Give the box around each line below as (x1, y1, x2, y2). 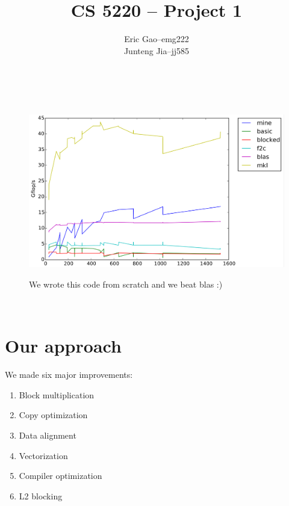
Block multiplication (19, 388, 95, 401)
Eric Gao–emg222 (124, 32, 189, 45)
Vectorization (19, 449, 68, 461)
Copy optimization (19, 409, 88, 421)
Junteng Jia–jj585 (123, 44, 190, 57)
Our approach (5, 333, 122, 358)
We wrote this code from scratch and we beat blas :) (29, 277, 223, 290)
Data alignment (19, 429, 76, 442)
